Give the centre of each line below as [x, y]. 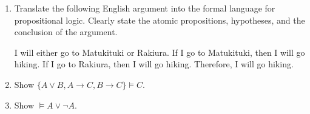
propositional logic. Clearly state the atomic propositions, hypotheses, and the [160, 20]
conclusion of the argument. [66, 32]
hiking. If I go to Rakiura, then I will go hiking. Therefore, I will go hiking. [154, 64]
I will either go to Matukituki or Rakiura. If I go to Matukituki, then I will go [160, 52]
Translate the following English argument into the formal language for [145, 8]
